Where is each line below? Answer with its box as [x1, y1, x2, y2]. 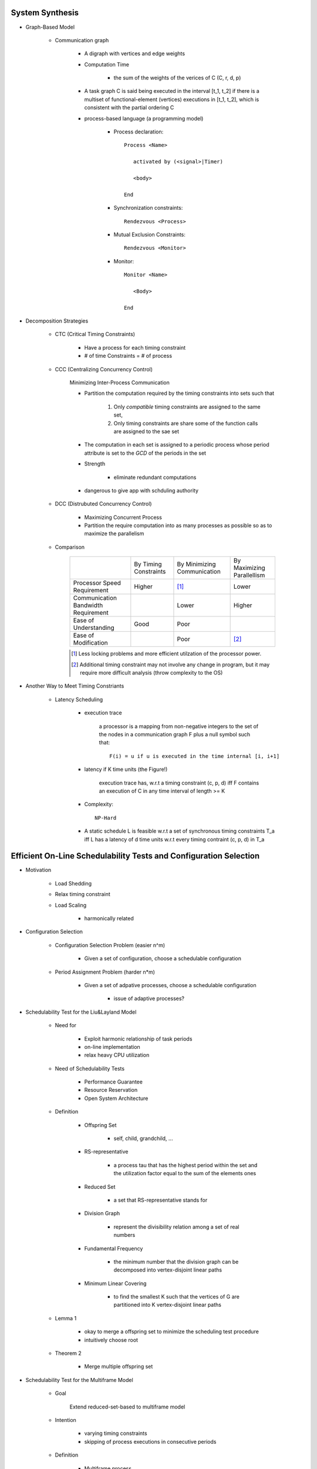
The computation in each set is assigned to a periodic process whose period [84, 441, 269, 448]
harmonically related [84, 914, 134, 922]
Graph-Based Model [25, 24, 75, 31]
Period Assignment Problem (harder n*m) [55, 968, 156, 975]
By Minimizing [177, 560, 217, 568]
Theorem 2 [55, 1350, 82, 1357]
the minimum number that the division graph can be [113, 1258, 239, 1265]
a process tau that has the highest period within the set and [113, 1161, 258, 1169]
